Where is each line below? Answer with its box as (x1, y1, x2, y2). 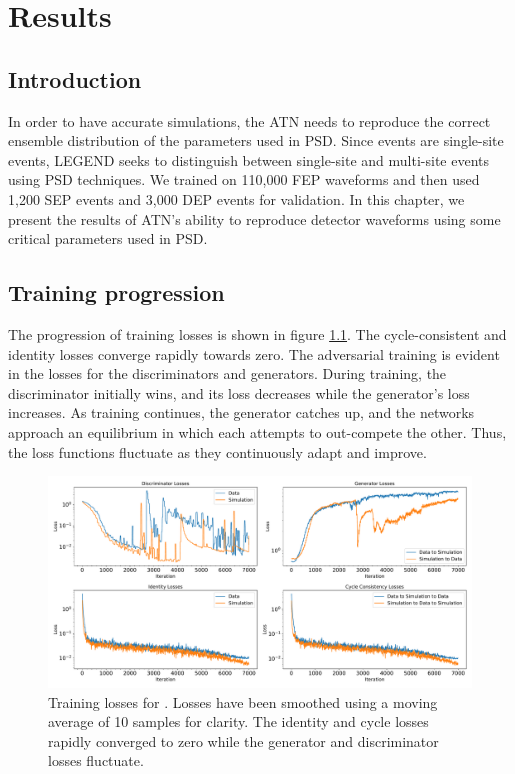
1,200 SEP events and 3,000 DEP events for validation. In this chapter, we (8, 188, 465, 209)
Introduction (8, 63, 142, 94)
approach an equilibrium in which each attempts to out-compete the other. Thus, (8, 421, 507, 442)
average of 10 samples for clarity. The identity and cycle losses (48, 711, 429, 732)
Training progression (8, 277, 225, 308)
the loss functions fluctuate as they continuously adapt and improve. (8, 441, 427, 462)
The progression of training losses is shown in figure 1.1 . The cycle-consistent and (8, 323, 507, 344)
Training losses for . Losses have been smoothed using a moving (48, 691, 438, 712)
